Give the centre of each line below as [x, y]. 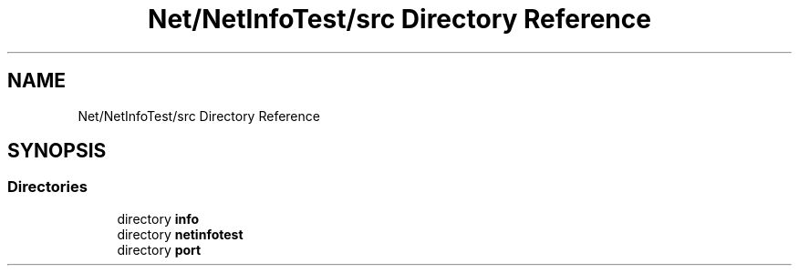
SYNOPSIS [57, 151]
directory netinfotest [180, 234]
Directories [47, 187]
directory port [159, 249]
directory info [158, 218]
